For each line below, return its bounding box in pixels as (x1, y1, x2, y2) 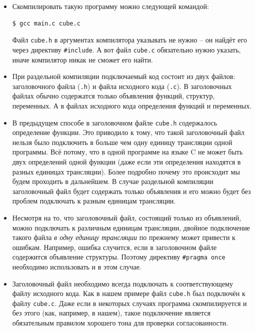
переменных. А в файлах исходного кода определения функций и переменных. (12, 100, 252, 110)
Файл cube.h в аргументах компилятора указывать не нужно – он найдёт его (12, 34, 247, 45)
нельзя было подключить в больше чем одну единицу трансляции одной (12, 136, 232, 147)
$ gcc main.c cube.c (12, 19, 80, 27)
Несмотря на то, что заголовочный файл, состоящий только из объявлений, (12, 212, 241, 222)
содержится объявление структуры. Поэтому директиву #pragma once (12, 251, 225, 262)
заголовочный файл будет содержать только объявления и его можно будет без (12, 185, 251, 196)
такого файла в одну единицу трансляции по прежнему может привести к (12, 232, 235, 242)
